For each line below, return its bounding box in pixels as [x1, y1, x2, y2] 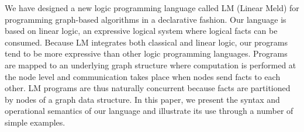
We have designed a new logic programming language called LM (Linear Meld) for [5, 2, 299, 13]
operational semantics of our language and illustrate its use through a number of [5, 105, 293, 117]
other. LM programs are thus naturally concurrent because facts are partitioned [5, 82, 291, 94]
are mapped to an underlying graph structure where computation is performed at [5, 58, 296, 71]
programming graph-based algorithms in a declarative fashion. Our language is [5, 13, 286, 25]
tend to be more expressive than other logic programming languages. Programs [5, 47, 288, 60]
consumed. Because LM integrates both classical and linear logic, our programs [5, 36, 288, 48]
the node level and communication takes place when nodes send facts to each [5, 70, 281, 82]
